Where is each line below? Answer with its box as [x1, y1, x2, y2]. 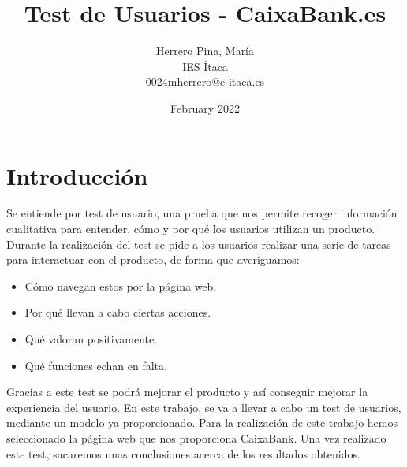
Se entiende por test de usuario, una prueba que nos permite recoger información [6, 205, 398, 221]
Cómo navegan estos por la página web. [24, 277, 217, 294]
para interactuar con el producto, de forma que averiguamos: [6, 251, 300, 268]
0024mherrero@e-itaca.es [145, 73, 265, 90]
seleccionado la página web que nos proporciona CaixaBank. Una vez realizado [6, 429, 386, 446]
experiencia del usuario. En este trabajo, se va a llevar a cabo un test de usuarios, [6, 398, 401, 415]
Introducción [6, 159, 148, 191]
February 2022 [170, 99, 240, 116]
